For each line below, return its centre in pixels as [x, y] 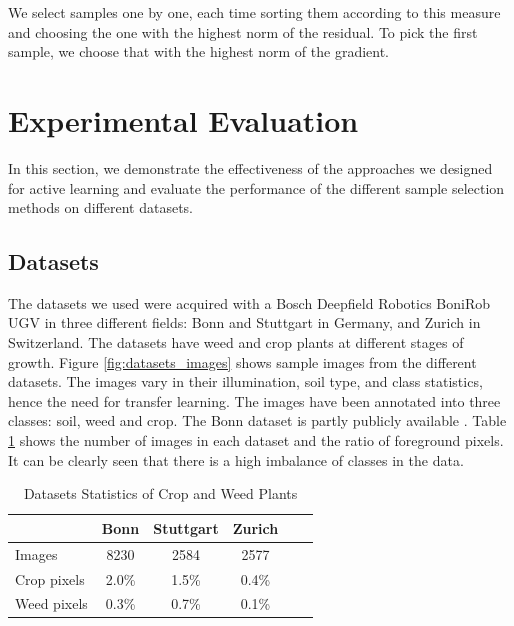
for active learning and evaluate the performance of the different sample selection [256, 187]
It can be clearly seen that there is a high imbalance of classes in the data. [236, 459]
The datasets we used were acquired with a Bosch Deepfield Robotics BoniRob [249, 302]
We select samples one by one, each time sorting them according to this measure [254, 12]
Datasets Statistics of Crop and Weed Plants [160, 493]
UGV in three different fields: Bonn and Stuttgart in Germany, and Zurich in [244, 322]
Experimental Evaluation [183, 119]
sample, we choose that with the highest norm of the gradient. [199, 51]
